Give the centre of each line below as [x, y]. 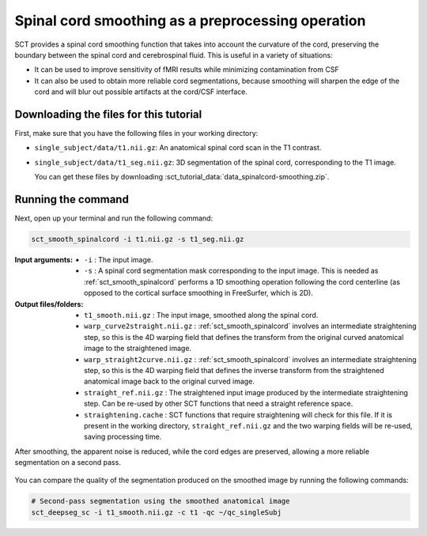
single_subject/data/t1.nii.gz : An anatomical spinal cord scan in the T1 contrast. [178, 148]
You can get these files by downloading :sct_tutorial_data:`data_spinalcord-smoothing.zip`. [182, 177]
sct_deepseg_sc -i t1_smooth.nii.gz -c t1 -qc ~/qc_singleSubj [157, 512]
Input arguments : [44, 260]
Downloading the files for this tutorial [108, 114]
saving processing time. [123, 437]
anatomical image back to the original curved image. [169, 381]
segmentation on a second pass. [68, 462]
